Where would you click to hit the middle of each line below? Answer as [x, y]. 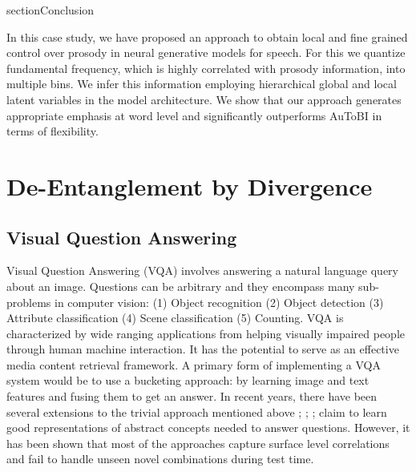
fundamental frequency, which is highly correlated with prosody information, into [206, 68]
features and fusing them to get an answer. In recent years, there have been [192, 396]
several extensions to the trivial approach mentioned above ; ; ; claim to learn [197, 411]
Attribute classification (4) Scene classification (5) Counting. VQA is [175, 318]
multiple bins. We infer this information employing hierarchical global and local [202, 84]
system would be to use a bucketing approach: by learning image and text [188, 380]
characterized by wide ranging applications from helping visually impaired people [206, 333]
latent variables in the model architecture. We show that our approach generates [204, 99]
